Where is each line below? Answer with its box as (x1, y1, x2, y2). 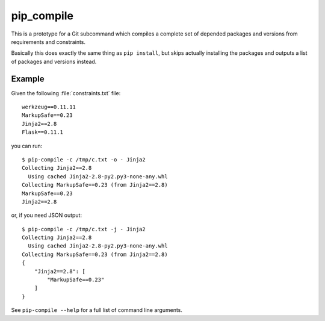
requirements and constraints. (11, 38, 86, 45)
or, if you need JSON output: (11, 211, 82, 219)
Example (11, 73, 45, 84)
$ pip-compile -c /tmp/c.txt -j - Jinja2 (22, 226, 146, 232)
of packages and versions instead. (11, 58, 97, 65)
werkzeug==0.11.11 (22, 104, 76, 111)
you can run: (11, 142, 43, 149)
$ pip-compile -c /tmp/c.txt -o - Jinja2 (22, 156, 146, 163)
